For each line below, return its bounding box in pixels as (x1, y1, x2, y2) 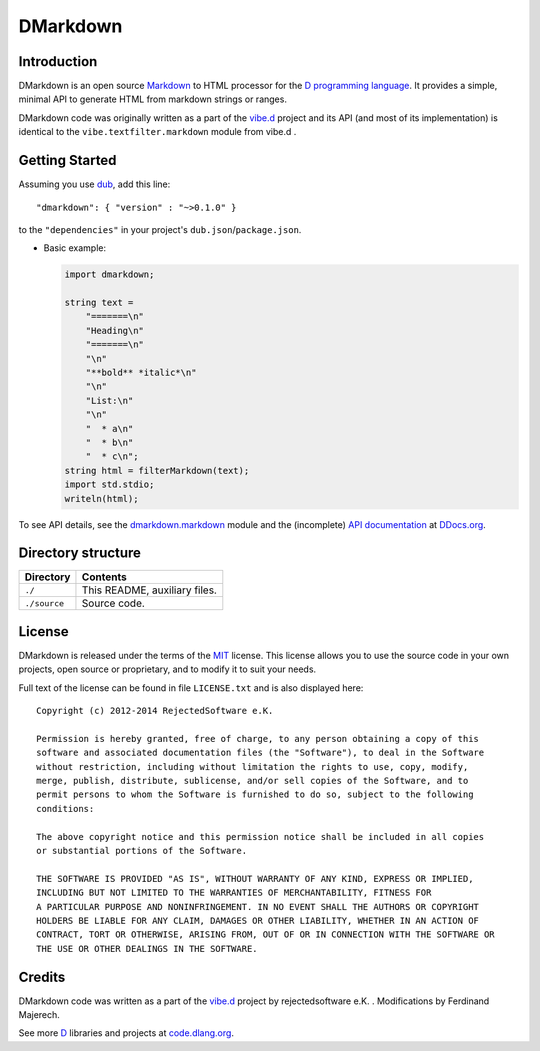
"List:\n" (85, 395, 134, 406)
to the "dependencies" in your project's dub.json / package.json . (18, 223, 302, 235)
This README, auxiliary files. (81, 583, 217, 597)
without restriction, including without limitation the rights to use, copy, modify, (36, 761, 469, 772)
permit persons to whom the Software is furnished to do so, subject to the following (36, 789, 474, 800)
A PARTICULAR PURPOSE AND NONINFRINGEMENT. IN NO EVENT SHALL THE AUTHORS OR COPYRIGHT (36, 901, 480, 912)
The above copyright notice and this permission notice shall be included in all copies (36, 831, 485, 842)
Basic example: (43, 242, 107, 254)
